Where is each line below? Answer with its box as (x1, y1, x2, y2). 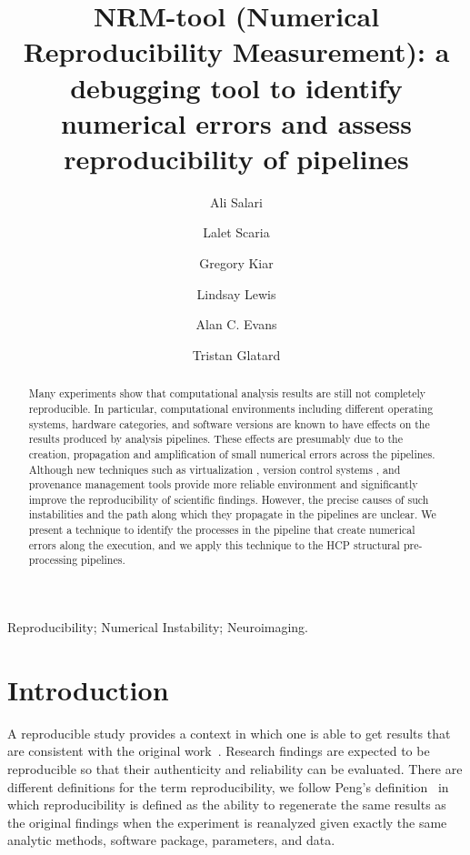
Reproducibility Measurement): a (23, 33, 450, 70)
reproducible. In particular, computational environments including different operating (28, 400, 434, 416)
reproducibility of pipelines (64, 139, 409, 176)
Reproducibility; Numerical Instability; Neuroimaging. (7, 618, 309, 637)
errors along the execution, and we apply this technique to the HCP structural (28, 537, 400, 552)
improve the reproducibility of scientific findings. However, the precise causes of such (28, 491, 429, 507)
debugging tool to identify (70, 68, 403, 106)
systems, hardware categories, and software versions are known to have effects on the (28, 416, 430, 431)
